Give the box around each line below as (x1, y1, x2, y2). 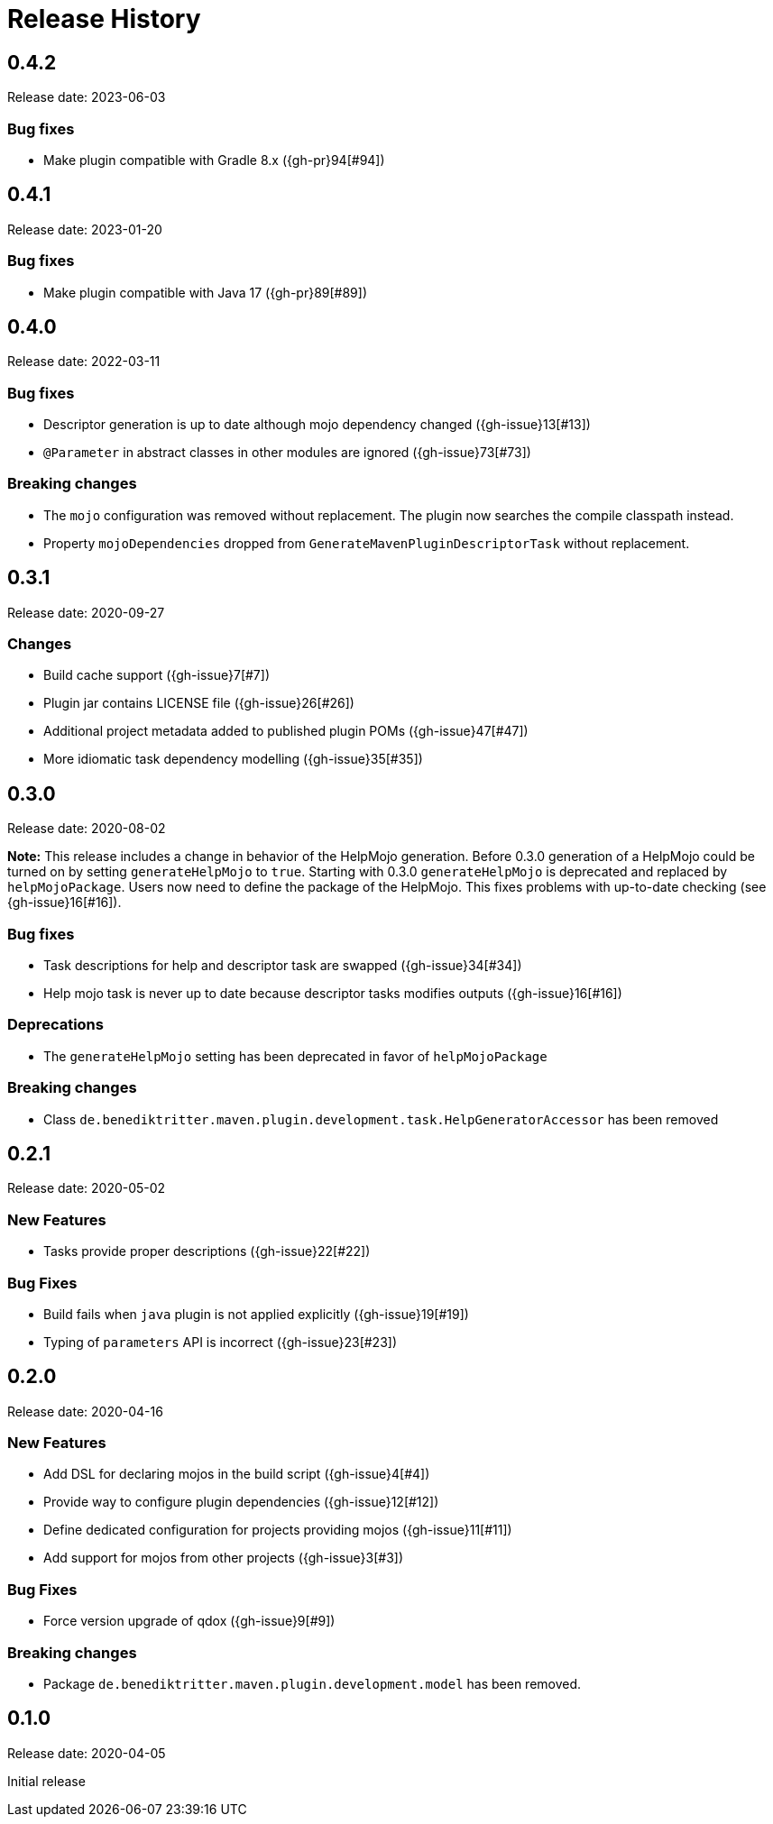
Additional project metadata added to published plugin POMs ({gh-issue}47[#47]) (43, 723, 529, 739)
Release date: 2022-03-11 (7, 353, 161, 370)
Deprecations (7, 1015, 104, 1034)
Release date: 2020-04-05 (7, 1745, 166, 1761)
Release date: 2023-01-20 (7, 221, 162, 237)
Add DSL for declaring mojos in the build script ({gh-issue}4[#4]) (43, 1466, 430, 1482)
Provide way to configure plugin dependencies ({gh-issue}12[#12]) (43, 1494, 439, 1510)
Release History (7, 4, 201, 34)
